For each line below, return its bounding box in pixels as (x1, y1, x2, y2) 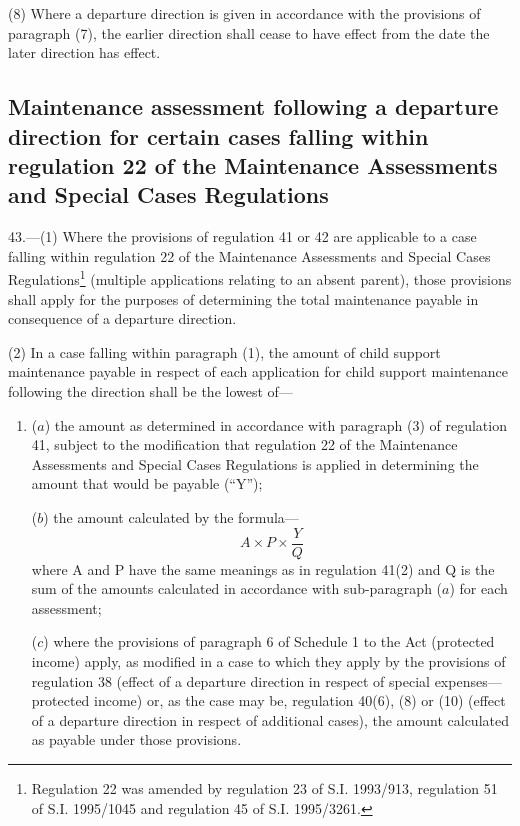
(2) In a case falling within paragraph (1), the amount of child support (8, 341, 441, 362)
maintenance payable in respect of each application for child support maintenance (8, 361, 509, 382)
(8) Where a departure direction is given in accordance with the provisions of (8, 3, 481, 23)
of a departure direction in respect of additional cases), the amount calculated (31, 709, 509, 730)
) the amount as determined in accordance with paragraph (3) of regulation (44, 414, 507, 435)
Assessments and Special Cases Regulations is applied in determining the (31, 453, 479, 474)
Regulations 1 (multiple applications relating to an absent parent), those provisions (8, 266, 512, 289)
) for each (449, 578, 508, 599)
